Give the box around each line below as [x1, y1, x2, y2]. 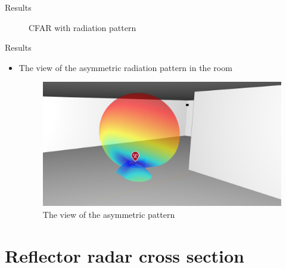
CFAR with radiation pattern [29, 21, 136, 33]
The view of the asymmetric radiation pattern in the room [18, 61, 232, 73]
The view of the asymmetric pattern [42, 208, 175, 220]
